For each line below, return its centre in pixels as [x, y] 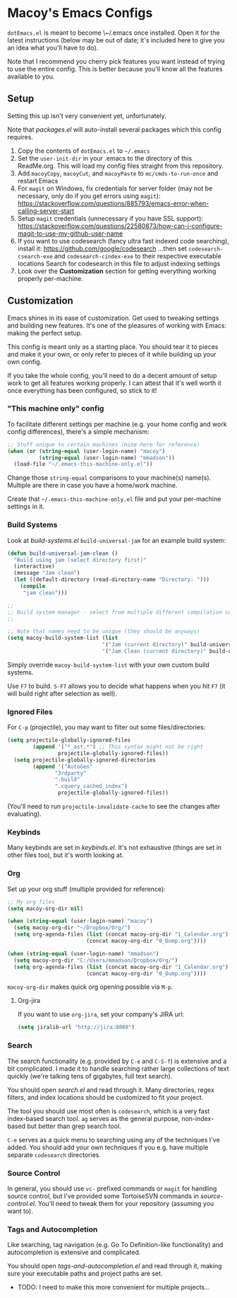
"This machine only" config [56, 408]
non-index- [197, 1118]
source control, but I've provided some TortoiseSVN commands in [103, 1196]
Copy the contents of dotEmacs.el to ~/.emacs [84, 151]
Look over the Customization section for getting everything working [117, 271]
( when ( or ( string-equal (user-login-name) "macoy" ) [86, 451]
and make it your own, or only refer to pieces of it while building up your [112, 354]
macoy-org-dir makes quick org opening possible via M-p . [90, 987]
